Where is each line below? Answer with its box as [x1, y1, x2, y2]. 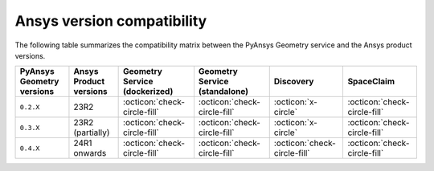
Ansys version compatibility [14, 12, 207, 30]
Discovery [273, 76, 314, 88]
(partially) [73, 127, 110, 138]
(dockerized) [123, 86, 174, 97]
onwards [73, 148, 107, 159]
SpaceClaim [347, 76, 395, 88]
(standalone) [198, 86, 249, 97]
